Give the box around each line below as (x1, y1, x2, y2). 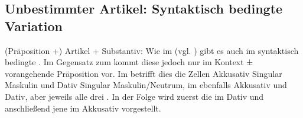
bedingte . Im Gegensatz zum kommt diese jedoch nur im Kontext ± (5, 56, 253, 68)
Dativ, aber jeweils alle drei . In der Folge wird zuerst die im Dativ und (5, 90, 264, 102)
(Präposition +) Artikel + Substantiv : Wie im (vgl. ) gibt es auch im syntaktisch (5, 44, 299, 56)
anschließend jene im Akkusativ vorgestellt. (5, 102, 161, 114)
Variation (5, 16, 63, 35)
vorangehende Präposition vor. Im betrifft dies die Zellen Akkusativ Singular (5, 67, 282, 79)
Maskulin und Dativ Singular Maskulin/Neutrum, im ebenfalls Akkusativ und (5, 79, 287, 91)
